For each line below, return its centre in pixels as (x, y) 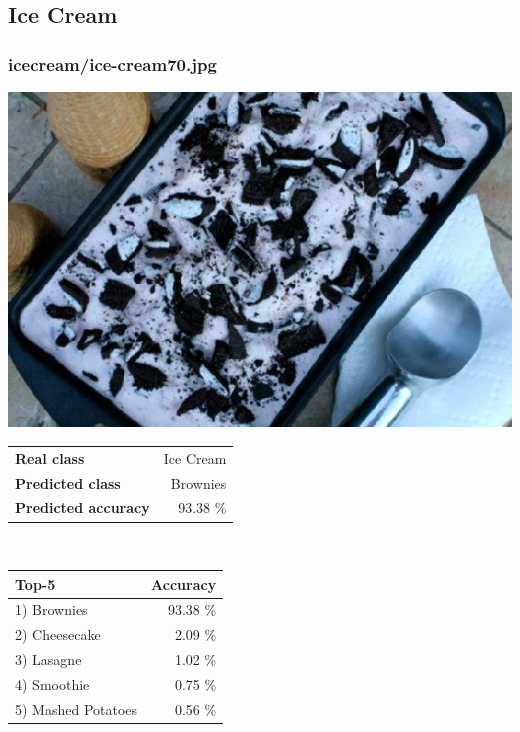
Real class (50, 457)
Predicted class (68, 482)
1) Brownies (51, 609)
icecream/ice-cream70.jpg (112, 63)
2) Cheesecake (58, 634)
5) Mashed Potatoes (76, 708)
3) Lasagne (48, 659)
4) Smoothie (52, 683)
